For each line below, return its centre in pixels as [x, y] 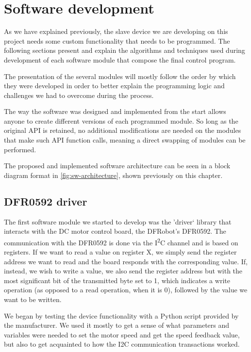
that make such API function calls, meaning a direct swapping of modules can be [125, 140]
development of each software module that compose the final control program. [120, 59]
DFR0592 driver [46, 201]
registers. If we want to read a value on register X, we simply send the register [120, 252]
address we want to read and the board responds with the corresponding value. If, [126, 261]
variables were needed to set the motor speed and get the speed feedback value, [122, 334]
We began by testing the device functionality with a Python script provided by [121, 315]
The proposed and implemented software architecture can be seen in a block [117, 166]
